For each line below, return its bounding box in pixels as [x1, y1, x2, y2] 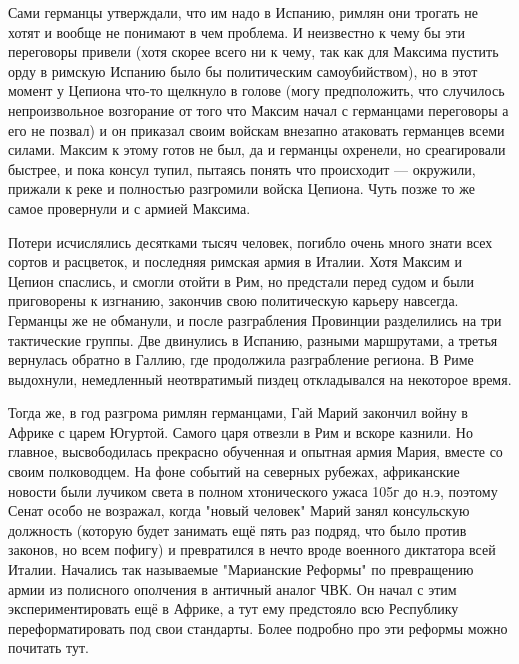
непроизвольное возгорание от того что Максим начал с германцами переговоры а [8, 99, 509, 120]
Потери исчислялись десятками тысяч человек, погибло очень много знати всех [8, 231, 493, 252]
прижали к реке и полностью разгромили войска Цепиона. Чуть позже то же [8, 178, 475, 199]
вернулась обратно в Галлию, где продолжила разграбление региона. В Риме [8, 349, 474, 370]
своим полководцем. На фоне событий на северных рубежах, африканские [8, 461, 460, 482]
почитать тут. [8, 637, 89, 658]
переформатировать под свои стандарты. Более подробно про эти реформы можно [8, 617, 508, 638]
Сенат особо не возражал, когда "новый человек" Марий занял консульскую [8, 500, 470, 521]
